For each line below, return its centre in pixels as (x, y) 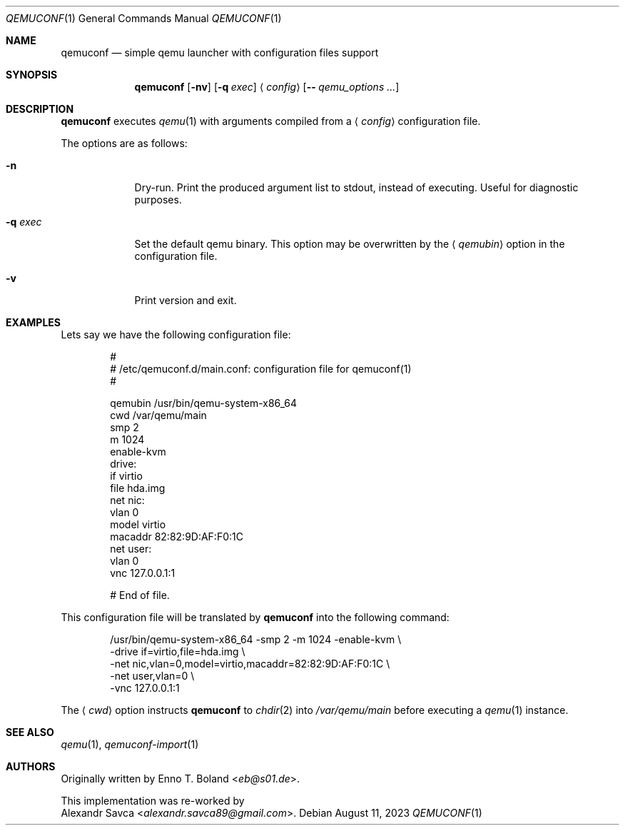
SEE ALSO (30, 732)
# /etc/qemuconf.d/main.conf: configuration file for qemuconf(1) (261, 369)
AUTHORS (31, 766)
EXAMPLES (33, 322)
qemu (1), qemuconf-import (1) (130, 744)
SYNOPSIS (32, 75)
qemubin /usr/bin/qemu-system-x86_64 (204, 403)
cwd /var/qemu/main (158, 415)
